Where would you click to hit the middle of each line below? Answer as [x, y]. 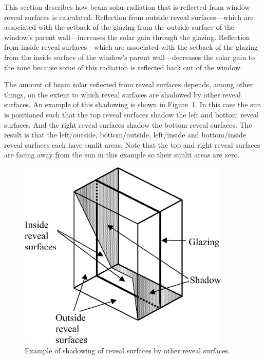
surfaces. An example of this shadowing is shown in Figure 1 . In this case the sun [133, 104]
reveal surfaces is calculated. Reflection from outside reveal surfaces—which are [129, 17]
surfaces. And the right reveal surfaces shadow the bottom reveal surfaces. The [128, 124]
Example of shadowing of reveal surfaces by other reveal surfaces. [127, 350]
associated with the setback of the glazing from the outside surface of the [119, 27]
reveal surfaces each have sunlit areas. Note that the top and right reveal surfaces [132, 144]
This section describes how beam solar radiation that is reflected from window [127, 7]
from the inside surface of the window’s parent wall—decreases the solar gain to [130, 57]
